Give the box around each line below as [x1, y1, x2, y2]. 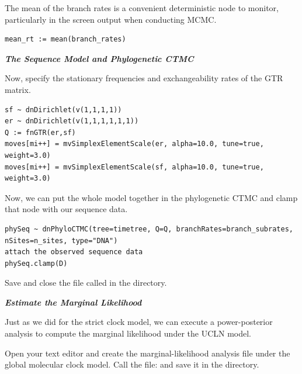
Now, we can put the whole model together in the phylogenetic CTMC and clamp [5, 191, 298, 203]
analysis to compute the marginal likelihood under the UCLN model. [5, 327, 252, 340]
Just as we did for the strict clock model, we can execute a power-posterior [5, 316, 273, 328]
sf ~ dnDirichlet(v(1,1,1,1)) [5, 105, 122, 114]
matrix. [5, 83, 31, 95]
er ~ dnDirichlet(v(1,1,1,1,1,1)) [5, 117, 139, 126]
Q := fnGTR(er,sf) [5, 128, 76, 137]
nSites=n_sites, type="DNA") [5, 236, 118, 245]
